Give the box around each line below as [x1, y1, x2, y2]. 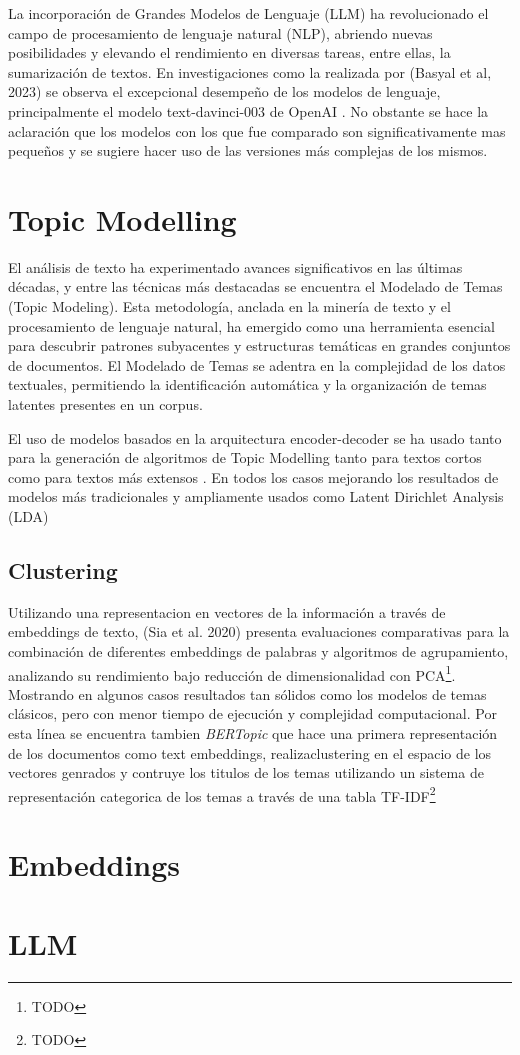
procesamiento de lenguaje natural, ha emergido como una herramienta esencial [8, 315, 495, 336]
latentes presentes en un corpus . [8, 394, 203, 415]
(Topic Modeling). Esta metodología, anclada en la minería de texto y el [8, 296, 451, 317]
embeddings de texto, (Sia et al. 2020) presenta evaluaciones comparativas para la [8, 621, 510, 642]
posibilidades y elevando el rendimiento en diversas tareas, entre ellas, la [8, 42, 451, 63]
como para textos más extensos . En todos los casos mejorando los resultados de [8, 466, 499, 487]
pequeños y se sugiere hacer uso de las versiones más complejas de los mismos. [8, 140, 488, 161]
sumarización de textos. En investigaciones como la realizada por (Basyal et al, [8, 61, 492, 82]
